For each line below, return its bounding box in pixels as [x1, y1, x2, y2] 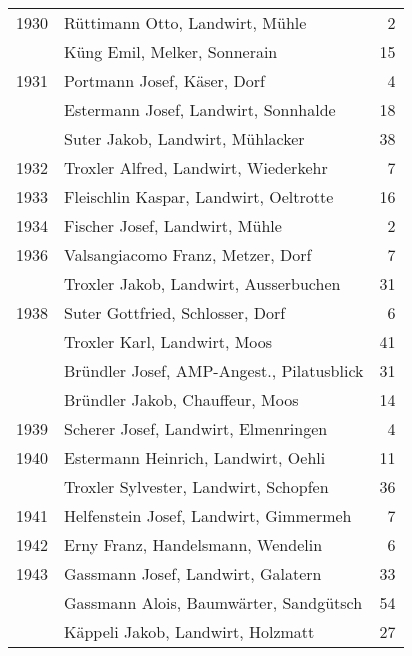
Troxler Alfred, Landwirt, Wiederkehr [64, 156, 328, 179]
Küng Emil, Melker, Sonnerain [64, 40, 278, 63]
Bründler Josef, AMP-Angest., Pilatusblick [64, 359, 364, 382]
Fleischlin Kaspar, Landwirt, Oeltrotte [64, 185, 334, 208]
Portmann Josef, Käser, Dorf [64, 69, 266, 92]
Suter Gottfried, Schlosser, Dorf [64, 301, 286, 324]
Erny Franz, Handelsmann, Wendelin [64, 533, 323, 556]
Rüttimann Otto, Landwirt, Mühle [64, 11, 307, 34]
